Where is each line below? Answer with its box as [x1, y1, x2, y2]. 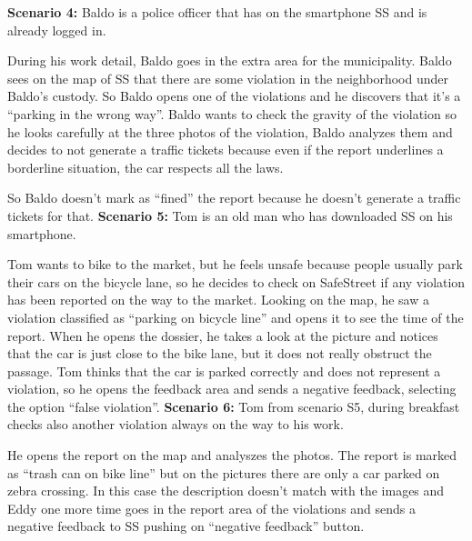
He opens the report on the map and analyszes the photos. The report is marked [7, 446, 457, 465]
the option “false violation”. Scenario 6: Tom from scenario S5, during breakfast [7, 396, 460, 416]
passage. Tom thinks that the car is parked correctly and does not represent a [7, 361, 441, 380]
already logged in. [7, 20, 106, 39]
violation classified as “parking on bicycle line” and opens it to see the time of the [7, 307, 464, 326]
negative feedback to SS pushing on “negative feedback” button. [7, 516, 365, 536]
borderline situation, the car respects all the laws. [7, 157, 284, 176]
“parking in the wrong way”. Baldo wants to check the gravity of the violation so [7, 104, 457, 123]
